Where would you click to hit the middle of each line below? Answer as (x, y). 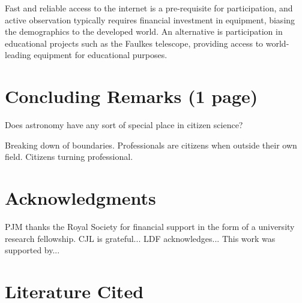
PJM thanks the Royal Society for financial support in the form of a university (150, 226)
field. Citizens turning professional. (69, 157)
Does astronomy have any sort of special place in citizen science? (124, 125)
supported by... (32, 250)
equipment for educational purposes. (101, 55)
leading (18, 55)
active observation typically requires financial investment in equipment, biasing (150, 19)
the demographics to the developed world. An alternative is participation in (144, 31)
